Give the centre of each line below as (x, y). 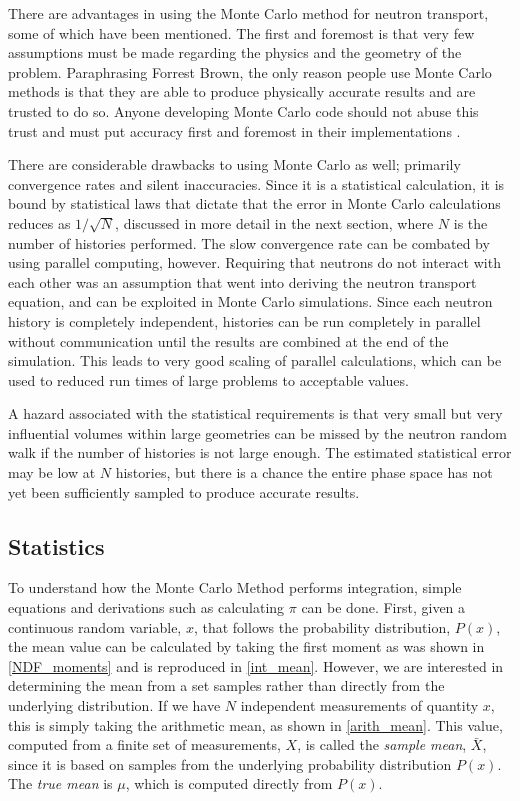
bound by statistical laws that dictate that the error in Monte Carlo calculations (254, 203)
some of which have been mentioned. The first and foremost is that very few (241, 32)
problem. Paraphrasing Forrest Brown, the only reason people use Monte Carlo (250, 71)
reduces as (39, 222)
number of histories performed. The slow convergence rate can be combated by (249, 242)
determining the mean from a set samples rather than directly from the (226, 685)
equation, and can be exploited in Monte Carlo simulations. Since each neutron (250, 301)
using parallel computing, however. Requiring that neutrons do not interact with (254, 262)
